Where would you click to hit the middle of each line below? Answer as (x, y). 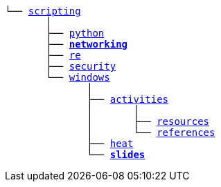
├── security (81, 66)
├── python (75, 33)
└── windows (78, 77)
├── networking (87, 44)
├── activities (128, 99)
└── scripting (43, 11)
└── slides (116, 155)
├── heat (110, 144)
